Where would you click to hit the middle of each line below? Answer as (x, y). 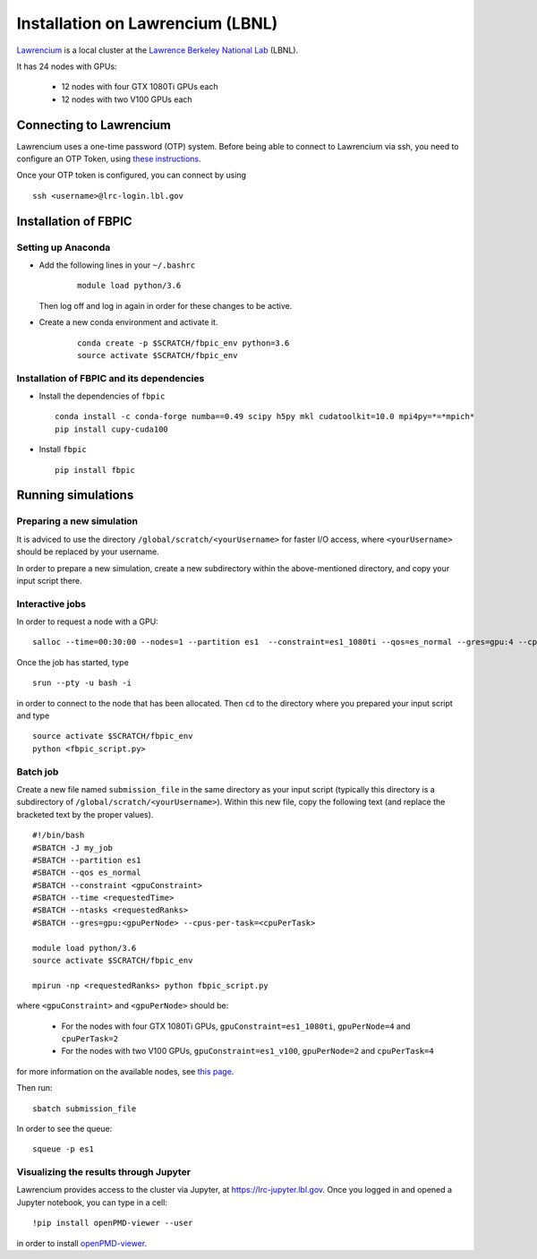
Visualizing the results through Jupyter (104, 1172)
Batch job (38, 772)
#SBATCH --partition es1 (87, 860)
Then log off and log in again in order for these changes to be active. (166, 305)
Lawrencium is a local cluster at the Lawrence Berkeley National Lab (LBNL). (158, 50)
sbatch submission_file (85, 1109)
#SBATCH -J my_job (73, 848)
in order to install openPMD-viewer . (82, 1243)
